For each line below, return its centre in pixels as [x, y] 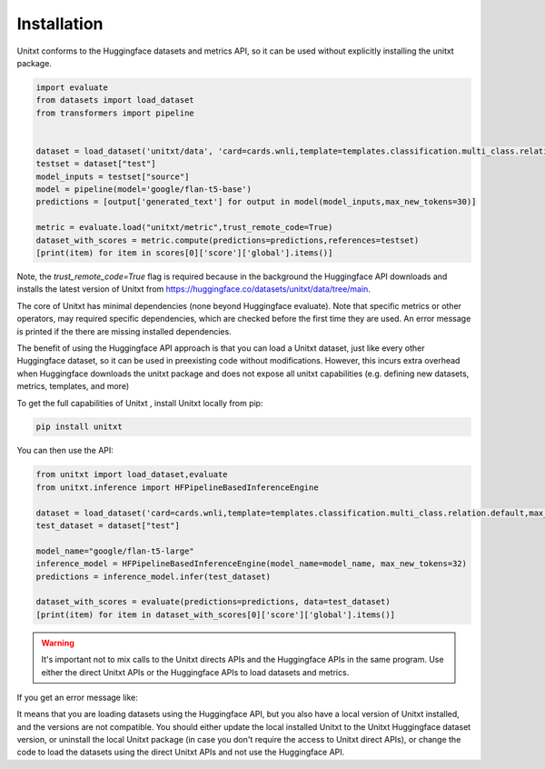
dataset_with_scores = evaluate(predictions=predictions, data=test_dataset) [213, 602]
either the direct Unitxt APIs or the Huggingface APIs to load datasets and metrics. [195, 672]
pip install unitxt [79, 427]
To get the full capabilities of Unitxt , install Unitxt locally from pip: [140, 403]
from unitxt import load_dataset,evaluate [132, 474]
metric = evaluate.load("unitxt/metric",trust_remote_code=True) [184, 228]
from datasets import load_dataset [115, 100]
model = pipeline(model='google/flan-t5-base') [144, 190]
